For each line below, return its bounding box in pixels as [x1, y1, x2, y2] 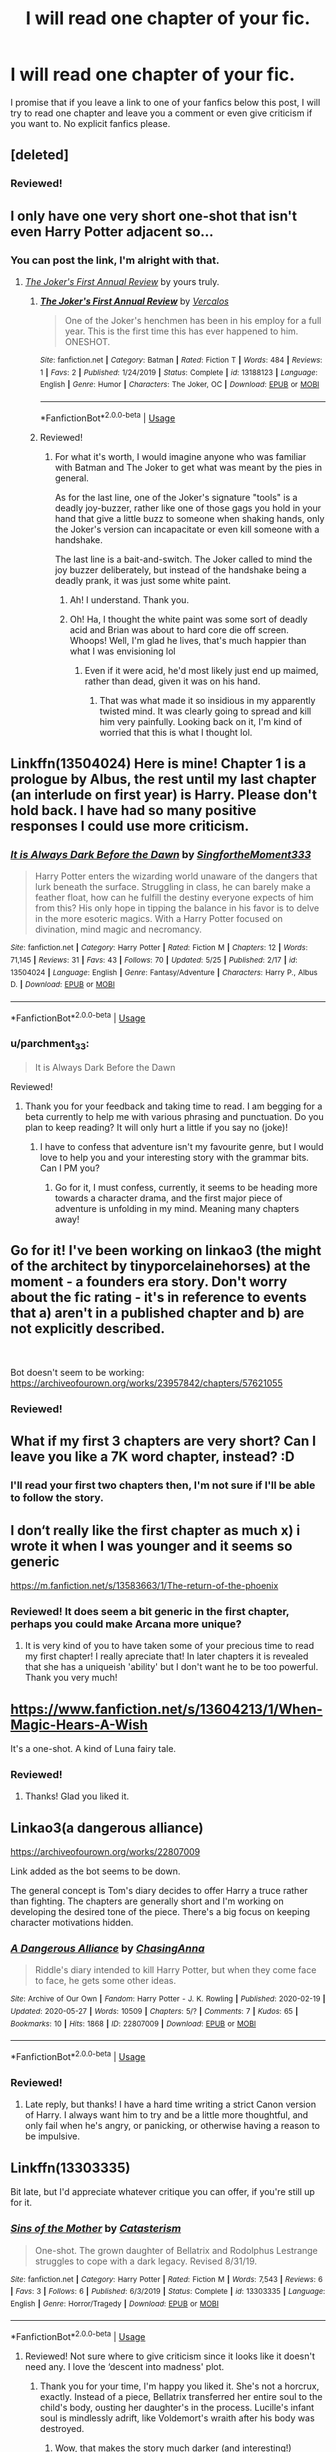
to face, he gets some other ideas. [34, 1975, 177, 1987]
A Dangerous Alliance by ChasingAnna [10, 1942, 205, 1956]
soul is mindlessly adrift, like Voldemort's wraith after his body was [39, 2412, 315, 2424]
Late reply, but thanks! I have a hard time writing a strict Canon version [24, 2098, 317, 2111]
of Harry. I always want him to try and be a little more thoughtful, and [24, 2109, 309, 2121]
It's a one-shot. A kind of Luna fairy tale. [10, 1743, 177, 1755]
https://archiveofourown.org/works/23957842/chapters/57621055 [10, 1377, 283, 1389]
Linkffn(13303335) [10, 2159, 131, 2176]
